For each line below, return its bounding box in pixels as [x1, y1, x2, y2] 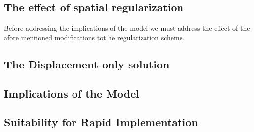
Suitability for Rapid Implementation [4, 114, 198, 130]
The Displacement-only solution [4, 56, 170, 71]
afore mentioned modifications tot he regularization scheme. [4, 32, 184, 42]
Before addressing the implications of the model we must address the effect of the [4, 23, 250, 33]
